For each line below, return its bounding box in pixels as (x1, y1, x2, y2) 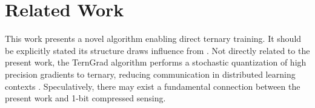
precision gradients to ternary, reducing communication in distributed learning (5, 67, 296, 80)
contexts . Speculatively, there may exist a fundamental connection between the (5, 79, 300, 92)
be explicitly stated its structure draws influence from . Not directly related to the (5, 44, 310, 56)
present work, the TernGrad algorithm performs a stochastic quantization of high (5, 56, 307, 69)
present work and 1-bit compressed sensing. (5, 92, 166, 104)
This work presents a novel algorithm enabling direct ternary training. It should (5, 32, 302, 45)
